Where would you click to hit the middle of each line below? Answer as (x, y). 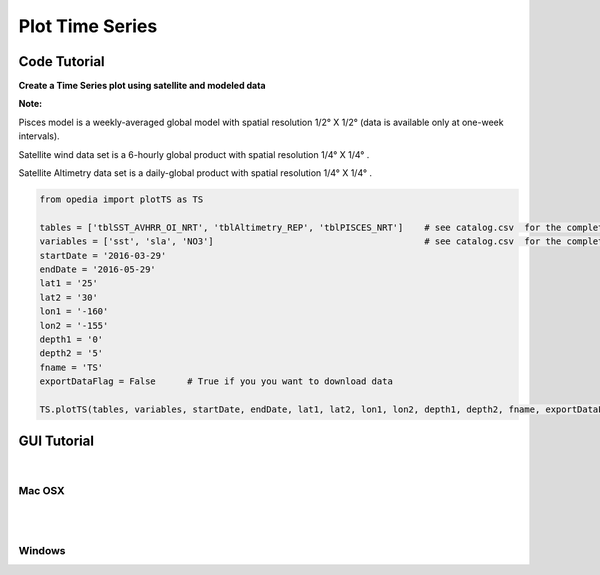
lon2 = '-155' (74, 325)
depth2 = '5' (71, 353)
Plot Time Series (88, 26)
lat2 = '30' (69, 297)
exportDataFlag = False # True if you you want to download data (216, 381)
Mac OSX (41, 491)
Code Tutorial (61, 61)
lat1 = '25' (69, 283)
